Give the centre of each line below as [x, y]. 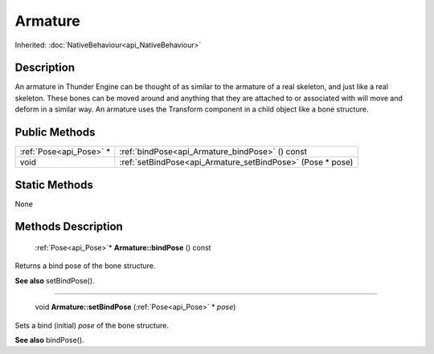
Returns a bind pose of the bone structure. [85, 266]
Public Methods [55, 132]
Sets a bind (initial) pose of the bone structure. [92, 325]
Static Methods [54, 185]
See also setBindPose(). [55, 280]
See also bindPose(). [49, 340]
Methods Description [69, 227]
